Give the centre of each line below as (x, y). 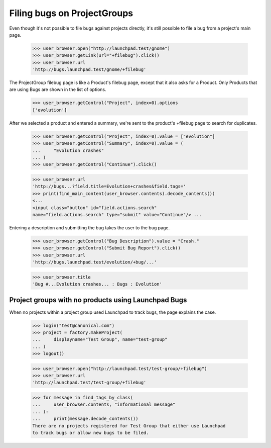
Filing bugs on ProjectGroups (71, 13)
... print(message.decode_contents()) (85, 419)
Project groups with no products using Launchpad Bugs (98, 300)
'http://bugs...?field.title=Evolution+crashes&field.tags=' (109, 187)
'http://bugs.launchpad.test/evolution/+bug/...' (95, 262)
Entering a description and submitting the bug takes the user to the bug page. (90, 228)
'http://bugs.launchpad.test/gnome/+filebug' (89, 70)
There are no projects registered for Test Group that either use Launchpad (129, 426)
